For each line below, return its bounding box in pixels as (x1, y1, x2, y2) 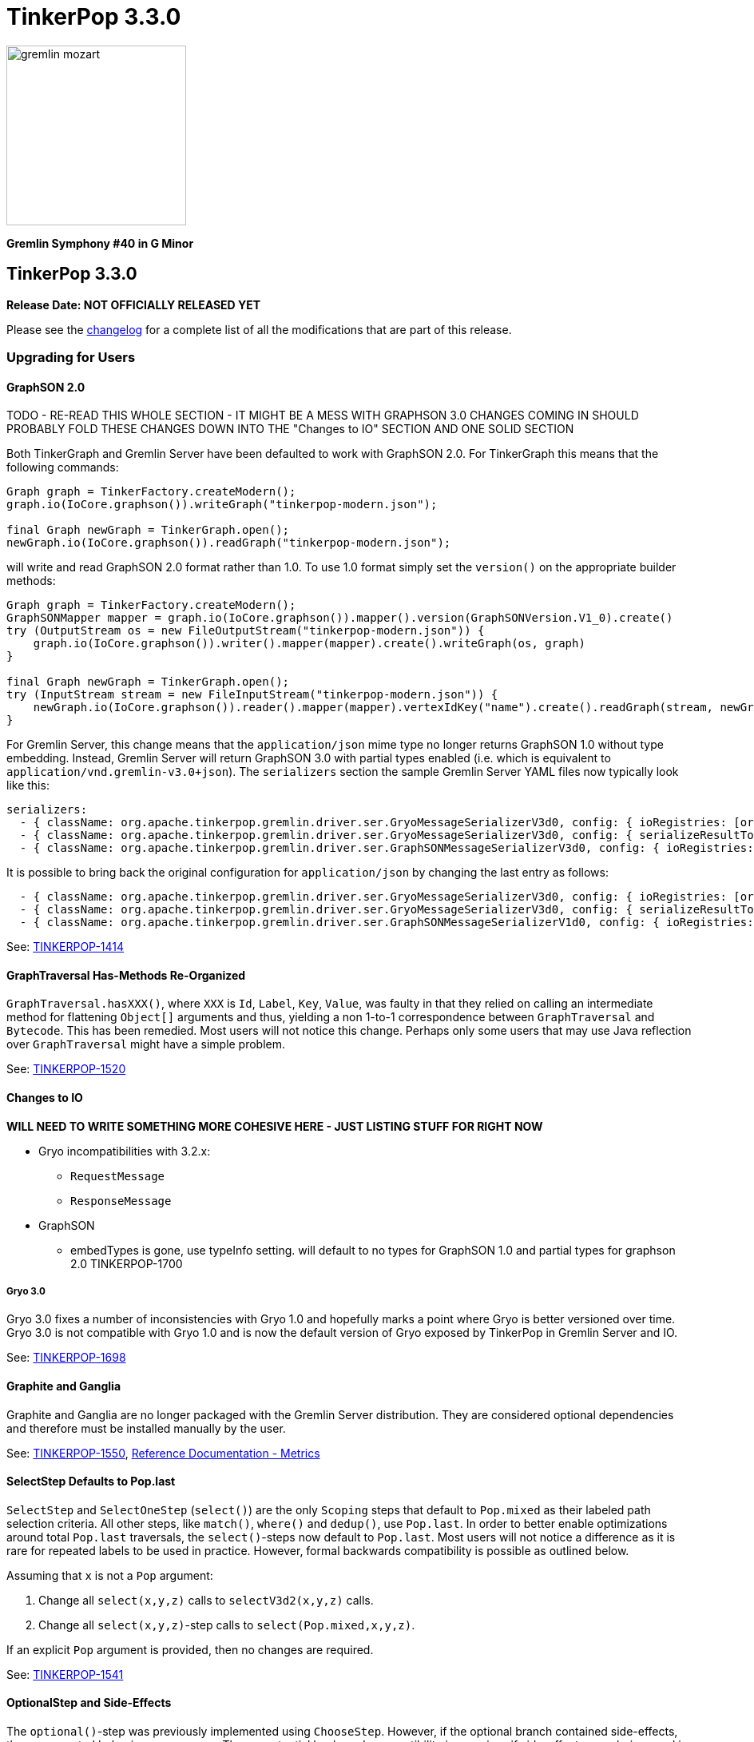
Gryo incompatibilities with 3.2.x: (38, 1143, 211, 1158)
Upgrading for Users (6, 348, 136, 365)
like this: (6, 778, 50, 793)
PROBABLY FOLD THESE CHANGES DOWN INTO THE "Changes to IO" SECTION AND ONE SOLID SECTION (6, 422, 574, 436)
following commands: (6, 460, 119, 475)
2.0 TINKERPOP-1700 (70, 1256, 183, 1271)
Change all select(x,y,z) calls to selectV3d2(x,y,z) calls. (38, 1593, 374, 1607)
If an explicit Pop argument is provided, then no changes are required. (6, 1642, 374, 1656)
